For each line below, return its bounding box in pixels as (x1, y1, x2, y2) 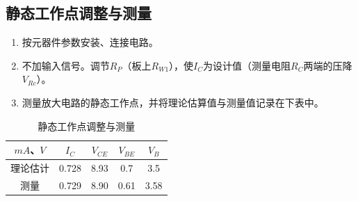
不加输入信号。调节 (22, 58, 110, 72)
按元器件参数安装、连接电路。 (22, 35, 158, 49)
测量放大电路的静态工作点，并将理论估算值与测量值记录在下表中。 (22, 95, 324, 109)
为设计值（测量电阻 (203, 58, 291, 72)
